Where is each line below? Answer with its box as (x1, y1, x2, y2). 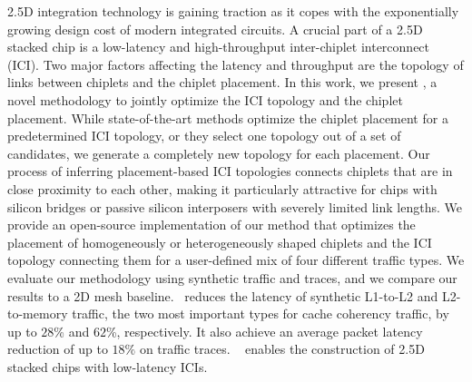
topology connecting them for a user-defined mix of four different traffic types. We (7, 250, 465, 269)
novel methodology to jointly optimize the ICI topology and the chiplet (7, 90, 403, 109)
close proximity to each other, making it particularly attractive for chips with (7, 179, 438, 198)
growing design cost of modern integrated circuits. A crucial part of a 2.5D (7, 19, 423, 38)
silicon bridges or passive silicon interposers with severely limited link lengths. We (7, 197, 462, 216)
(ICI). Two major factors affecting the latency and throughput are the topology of (7, 54, 464, 73)
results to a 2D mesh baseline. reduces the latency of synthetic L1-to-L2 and (7, 286, 438, 305)
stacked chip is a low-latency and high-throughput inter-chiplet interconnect (7, 37, 430, 56)
